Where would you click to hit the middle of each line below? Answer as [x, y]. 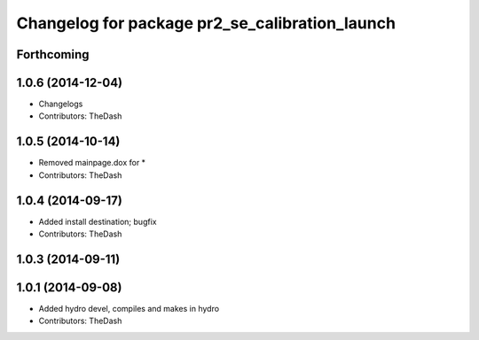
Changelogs [61, 104]
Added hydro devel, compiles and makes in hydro [129, 308]
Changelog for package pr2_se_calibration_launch [206, 23]
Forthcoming [53, 54]
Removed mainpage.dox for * [92, 163]
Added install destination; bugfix [98, 221]
